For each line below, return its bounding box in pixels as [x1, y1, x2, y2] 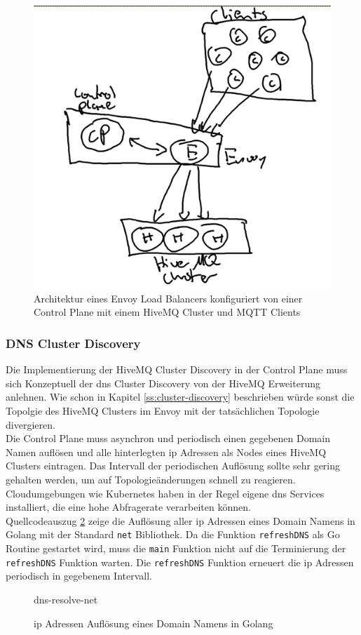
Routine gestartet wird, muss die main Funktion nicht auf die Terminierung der [6, 541, 346, 556]
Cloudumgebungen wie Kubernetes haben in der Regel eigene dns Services [6, 486, 325, 500]
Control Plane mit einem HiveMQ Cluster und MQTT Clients [34, 305, 301, 319]
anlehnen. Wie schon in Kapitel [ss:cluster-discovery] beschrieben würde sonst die [6, 389, 355, 404]
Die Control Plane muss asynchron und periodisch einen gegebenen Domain [6, 431, 331, 446]
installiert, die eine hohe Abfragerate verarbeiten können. [6, 500, 251, 514]
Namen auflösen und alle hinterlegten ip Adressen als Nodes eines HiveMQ [6, 444, 327, 459]
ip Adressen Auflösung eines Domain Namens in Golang [34, 615, 273, 630]
